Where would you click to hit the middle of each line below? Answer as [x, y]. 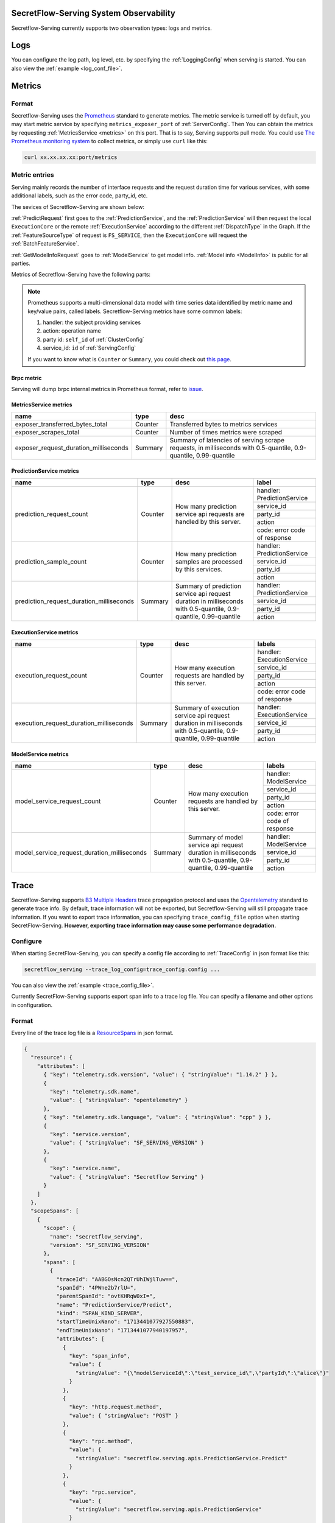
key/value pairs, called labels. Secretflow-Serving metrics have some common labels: [135, 311]
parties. [21, 263]
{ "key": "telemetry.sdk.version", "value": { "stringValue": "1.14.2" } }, [161, 1075]
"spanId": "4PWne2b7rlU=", [96, 1288]
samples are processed [209, 562]
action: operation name [72, 331]
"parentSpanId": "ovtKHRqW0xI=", [106, 1296]
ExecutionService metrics [45, 632]
